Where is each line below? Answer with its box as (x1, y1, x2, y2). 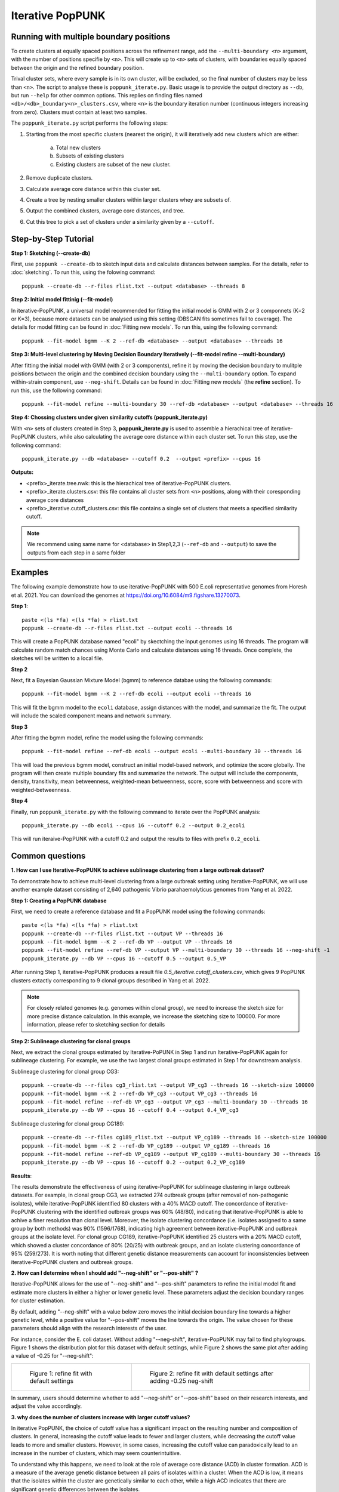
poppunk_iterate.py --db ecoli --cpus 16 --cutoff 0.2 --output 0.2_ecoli (21, 822, 245, 829)
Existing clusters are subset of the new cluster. (56, 161, 171, 168)
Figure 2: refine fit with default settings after (149, 1369, 274, 1377)
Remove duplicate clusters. (26, 174, 93, 181)
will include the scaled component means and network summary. (11, 712, 171, 719)
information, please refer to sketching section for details (27, 1021, 165, 1028)
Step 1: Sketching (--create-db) (11, 249, 91, 257)
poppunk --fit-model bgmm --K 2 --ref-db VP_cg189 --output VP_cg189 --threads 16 (21, 1142, 270, 1149)
